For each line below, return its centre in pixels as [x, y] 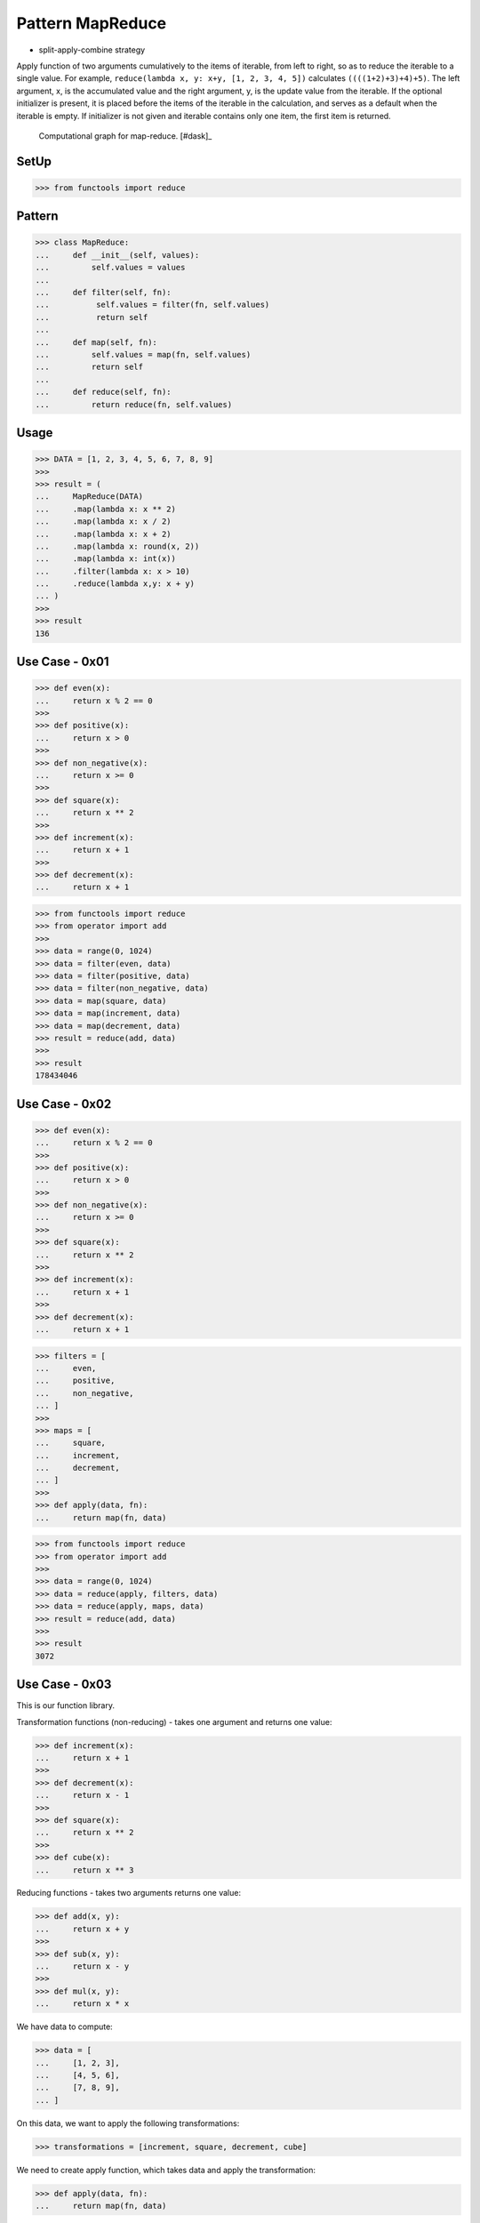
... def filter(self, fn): [104, 293]
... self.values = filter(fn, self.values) [152, 305]
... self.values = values [110, 268]
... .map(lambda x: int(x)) [106, 559]
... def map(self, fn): [96, 342]
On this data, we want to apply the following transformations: [128, 2123]
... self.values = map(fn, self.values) [143, 354]
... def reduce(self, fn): [104, 392]
